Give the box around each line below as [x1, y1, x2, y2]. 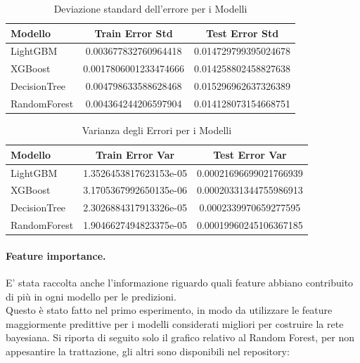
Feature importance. [6, 248, 106, 263]
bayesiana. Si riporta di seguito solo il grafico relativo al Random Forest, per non [6, 330, 355, 345]
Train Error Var [95, 147, 175, 161]
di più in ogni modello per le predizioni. [6, 289, 176, 303]
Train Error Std [94, 25, 173, 40]
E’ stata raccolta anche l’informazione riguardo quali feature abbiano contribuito [6, 275, 354, 289]
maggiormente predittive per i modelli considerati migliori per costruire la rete [6, 316, 344, 331]
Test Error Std [205, 25, 279, 40]
